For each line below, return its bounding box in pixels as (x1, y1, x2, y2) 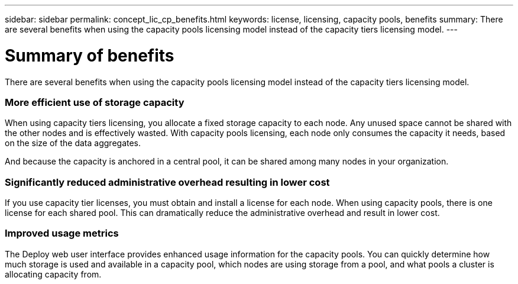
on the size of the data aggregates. (5, 138, 141, 149)
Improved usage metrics (5, 227, 119, 240)
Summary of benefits (5, 45, 174, 66)
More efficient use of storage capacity (5, 96, 184, 108)
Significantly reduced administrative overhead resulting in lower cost (5, 176, 330, 188)
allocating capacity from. (5, 269, 102, 279)
